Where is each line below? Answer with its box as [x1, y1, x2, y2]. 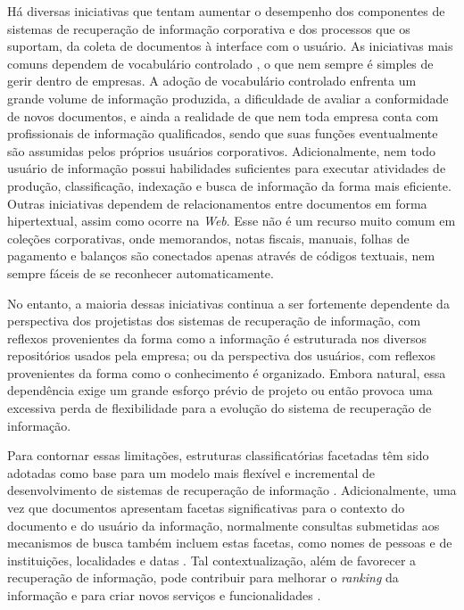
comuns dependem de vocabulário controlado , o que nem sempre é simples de [7, 54, 434, 72]
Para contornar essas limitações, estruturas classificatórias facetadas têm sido [7, 446, 429, 465]
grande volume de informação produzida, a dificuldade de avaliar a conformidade [7, 88, 449, 107]
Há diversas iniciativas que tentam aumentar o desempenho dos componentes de [7, 2, 445, 20]
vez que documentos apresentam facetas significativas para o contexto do [7, 499, 405, 517]
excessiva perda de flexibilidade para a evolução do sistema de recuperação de [7, 399, 432, 417]
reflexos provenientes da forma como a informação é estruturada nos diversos [7, 328, 427, 347]
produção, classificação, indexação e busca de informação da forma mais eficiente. [7, 176, 452, 194]
